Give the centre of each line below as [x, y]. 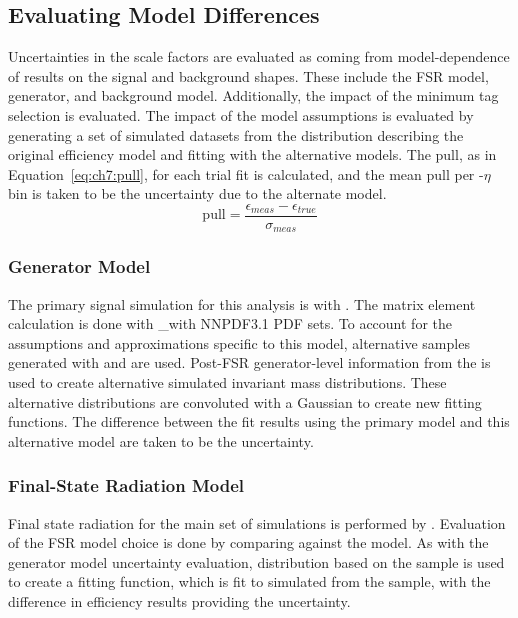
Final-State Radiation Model [126, 485]
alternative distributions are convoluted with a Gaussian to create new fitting [245, 401]
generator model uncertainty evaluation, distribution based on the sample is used [256, 561]
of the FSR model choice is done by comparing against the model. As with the [248, 542]
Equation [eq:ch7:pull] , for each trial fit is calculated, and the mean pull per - [246, 173]
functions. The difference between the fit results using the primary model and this [259, 421]
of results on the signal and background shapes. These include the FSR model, [248, 75]
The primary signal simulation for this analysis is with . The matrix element [242, 303]
